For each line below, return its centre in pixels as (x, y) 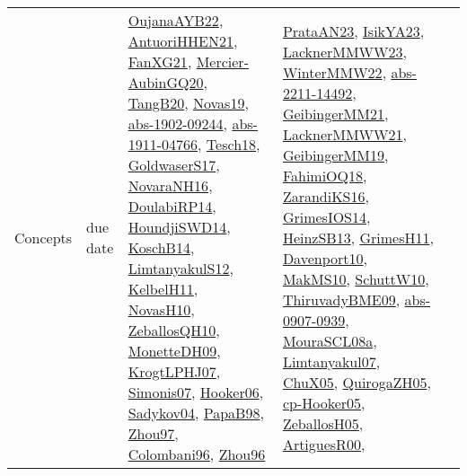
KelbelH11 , (163, 289)
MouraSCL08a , (330, 340)
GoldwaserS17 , (174, 165)
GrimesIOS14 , (326, 216)
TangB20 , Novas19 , (188, 103)
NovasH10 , (161, 309)
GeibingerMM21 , (335, 113)
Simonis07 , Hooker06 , (196, 392)
